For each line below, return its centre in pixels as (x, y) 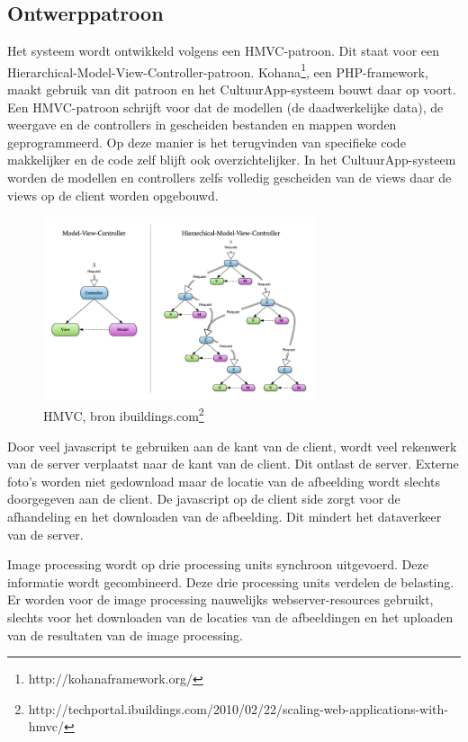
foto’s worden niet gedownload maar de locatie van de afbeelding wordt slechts (224, 481)
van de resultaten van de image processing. (126, 635)
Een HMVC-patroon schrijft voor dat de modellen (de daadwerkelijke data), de (225, 107)
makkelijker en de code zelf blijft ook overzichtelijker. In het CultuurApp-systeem (232, 160)
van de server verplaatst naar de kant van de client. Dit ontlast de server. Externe (233, 464)
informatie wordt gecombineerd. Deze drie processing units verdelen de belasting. (231, 581)
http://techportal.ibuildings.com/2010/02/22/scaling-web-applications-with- (238, 708)
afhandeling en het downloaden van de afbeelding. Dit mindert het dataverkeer (225, 516)
